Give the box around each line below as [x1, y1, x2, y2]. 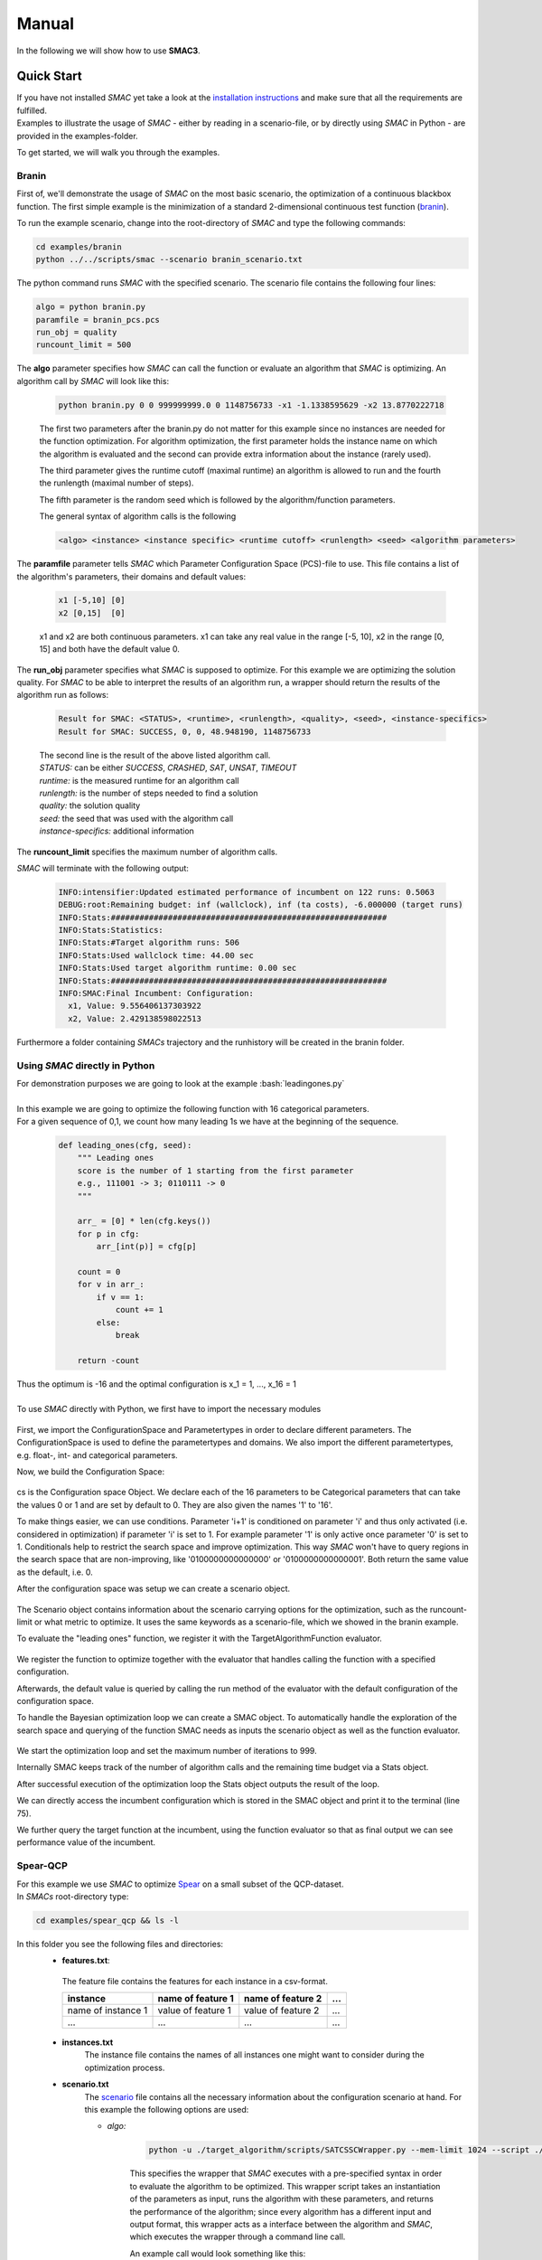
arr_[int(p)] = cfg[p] [96, 1241, 198, 1252]
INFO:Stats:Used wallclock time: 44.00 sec [58, 950, 255, 960]
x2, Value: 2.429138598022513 [68, 1013, 202, 1023]
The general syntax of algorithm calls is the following [39, 511, 237, 522]
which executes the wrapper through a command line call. [129, 2231, 346, 2242]
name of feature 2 [244, 1992, 322, 2005]
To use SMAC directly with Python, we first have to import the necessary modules [16, 1404, 322, 1415]
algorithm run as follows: [16, 690, 109, 701]
